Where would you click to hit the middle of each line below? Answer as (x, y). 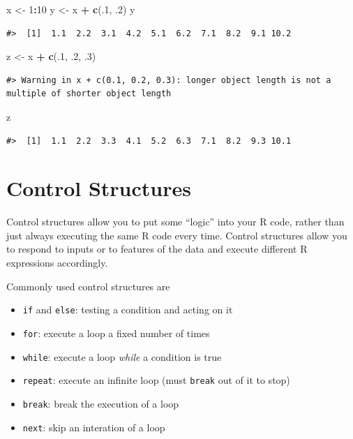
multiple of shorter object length (89, 94)
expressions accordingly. (57, 263)
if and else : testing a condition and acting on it (128, 310)
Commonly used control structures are (88, 286)
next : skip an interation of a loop (94, 427)
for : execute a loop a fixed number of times (116, 333)
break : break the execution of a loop (101, 403)
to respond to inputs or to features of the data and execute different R (157, 249)
